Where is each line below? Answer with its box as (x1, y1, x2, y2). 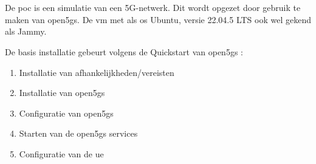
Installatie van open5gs (19, 86, 105, 99)
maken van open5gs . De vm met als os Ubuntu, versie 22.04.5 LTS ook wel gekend (5, 13, 311, 26)
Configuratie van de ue (19, 147, 104, 160)
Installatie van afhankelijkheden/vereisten (19, 66, 174, 78)
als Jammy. (5, 25, 47, 38)
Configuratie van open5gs (19, 106, 114, 119)
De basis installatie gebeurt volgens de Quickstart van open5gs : (5, 45, 243, 58)
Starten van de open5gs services (19, 127, 138, 140)
